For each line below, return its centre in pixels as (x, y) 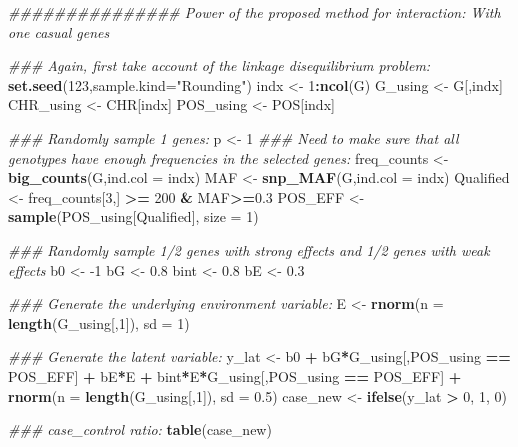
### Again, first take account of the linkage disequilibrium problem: (219, 65)
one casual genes (59, 31)
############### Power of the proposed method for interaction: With (254, 12)
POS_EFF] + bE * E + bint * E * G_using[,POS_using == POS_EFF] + (235, 375)
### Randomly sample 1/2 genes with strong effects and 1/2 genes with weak (249, 249)
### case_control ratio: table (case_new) (140, 429)
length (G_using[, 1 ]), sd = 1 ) (99, 322)
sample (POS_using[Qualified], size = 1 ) (133, 216)
